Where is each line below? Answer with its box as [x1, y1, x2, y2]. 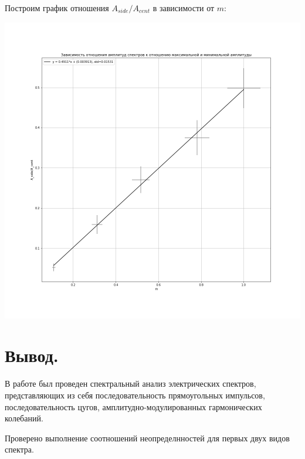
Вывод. [5, 343, 59, 367]
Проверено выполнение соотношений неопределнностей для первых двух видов [5, 431, 290, 444]
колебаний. [5, 412, 43, 424]
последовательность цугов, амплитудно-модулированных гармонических [5, 400, 262, 413]
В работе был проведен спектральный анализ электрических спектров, [5, 377, 256, 390]
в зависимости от [152, 2, 215, 14]
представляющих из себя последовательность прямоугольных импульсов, [5, 388, 265, 401]
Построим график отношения [5, 2, 109, 14]
